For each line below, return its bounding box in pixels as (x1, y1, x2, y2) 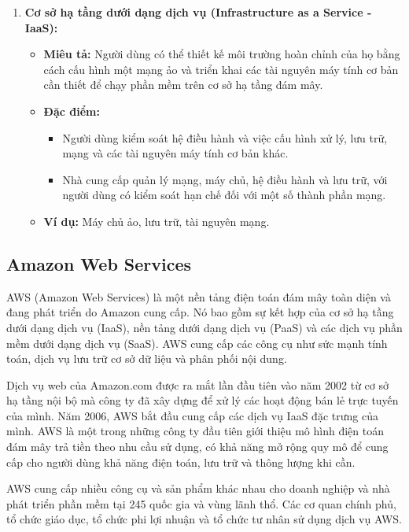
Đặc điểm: (43, 102, 100, 119)
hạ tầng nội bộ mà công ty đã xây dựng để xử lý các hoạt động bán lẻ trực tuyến (6, 392, 399, 408)
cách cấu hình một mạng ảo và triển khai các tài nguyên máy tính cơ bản (43, 61, 399, 77)
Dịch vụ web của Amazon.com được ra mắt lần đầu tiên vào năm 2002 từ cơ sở (6, 376, 389, 393)
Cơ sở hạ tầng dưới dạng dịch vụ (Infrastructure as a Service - (24, 4, 372, 20)
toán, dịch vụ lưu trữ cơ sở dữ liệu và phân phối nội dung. (6, 350, 287, 367)
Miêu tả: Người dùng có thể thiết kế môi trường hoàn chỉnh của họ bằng (43, 46, 400, 62)
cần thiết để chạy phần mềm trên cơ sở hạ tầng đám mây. (43, 76, 323, 93)
